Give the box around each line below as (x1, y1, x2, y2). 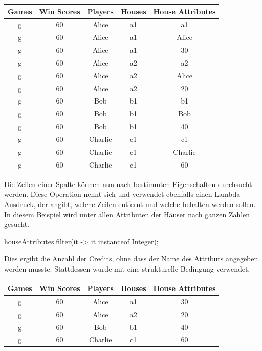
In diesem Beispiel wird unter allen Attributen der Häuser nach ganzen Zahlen (4, 209, 250, 219)
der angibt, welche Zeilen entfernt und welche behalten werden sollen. (38, 198, 256, 209)
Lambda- (214, 189, 243, 199)
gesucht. (4, 219, 30, 230)
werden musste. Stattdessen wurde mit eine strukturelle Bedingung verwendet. (4, 263, 250, 274)
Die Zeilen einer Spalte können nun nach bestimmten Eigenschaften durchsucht (4, 178, 252, 189)
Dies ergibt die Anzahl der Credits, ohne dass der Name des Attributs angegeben (4, 253, 258, 264)
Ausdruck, (4, 198, 36, 209)
